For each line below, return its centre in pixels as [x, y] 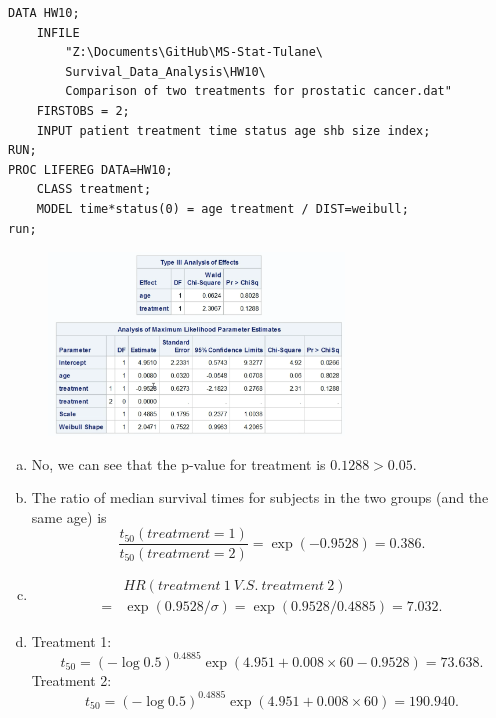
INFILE [58, 32]
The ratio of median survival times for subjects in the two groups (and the [260, 497]
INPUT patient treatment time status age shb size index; [233, 130]
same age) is [69, 516]
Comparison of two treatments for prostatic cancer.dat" [258, 91]
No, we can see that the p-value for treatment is [178, 463]
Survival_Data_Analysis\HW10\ [165, 71]
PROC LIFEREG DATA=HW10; [90, 169]
